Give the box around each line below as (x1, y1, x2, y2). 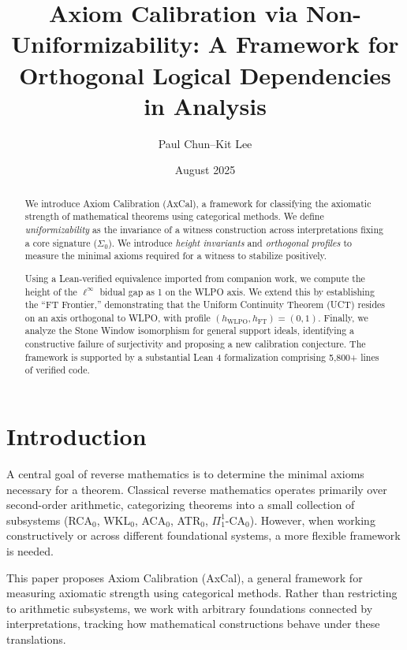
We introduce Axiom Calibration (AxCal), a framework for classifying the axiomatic (24, 196, 372, 210)
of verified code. (24, 363, 90, 377)
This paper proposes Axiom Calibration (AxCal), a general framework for (6, 569, 363, 585)
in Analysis (144, 89, 267, 121)
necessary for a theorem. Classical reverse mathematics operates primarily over (6, 481, 387, 497)
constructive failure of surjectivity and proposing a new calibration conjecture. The (24, 337, 366, 351)
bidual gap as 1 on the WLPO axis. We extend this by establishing (99, 284, 375, 298)
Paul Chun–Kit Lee (158, 135, 252, 151)
